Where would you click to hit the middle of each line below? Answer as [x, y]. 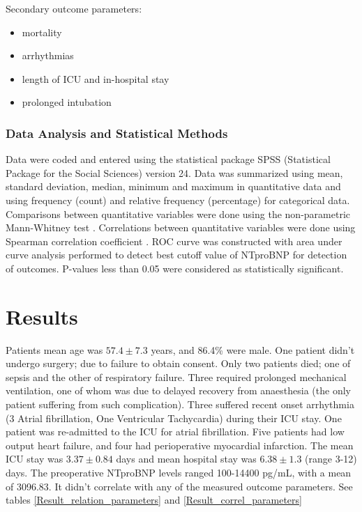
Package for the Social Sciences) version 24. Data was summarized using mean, [174, 172]
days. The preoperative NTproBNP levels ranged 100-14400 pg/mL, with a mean [179, 472]
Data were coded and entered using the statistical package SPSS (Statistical [168, 159]
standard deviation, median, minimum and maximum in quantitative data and [173, 186]
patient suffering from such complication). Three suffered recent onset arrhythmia [180, 404]
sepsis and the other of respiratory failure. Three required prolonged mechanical [176, 377]
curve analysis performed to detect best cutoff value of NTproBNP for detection [176, 255]
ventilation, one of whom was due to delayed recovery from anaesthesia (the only [178, 390]
